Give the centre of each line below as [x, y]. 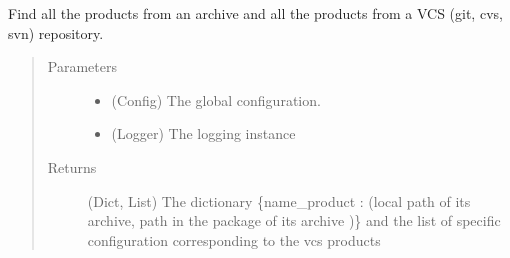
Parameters [82, 66]
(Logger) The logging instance [203, 133]
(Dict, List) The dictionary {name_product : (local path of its [279, 200]
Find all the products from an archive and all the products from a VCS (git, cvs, [255, 13]
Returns [72, 166]
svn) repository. [56, 32]
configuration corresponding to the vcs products [234, 239]
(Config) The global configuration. [216, 99]
